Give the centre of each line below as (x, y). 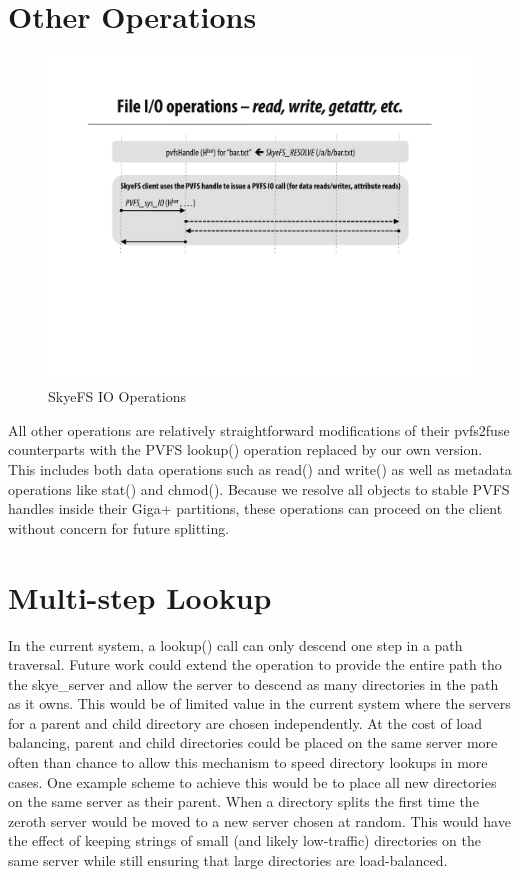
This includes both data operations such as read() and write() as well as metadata (260, 469)
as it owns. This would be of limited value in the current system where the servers (259, 703)
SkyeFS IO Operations (117, 396)
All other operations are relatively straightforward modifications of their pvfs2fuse (259, 429)
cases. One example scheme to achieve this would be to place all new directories (252, 781)
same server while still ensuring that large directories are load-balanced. (228, 860)
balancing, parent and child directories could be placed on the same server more (253, 742)
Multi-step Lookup (140, 596)
